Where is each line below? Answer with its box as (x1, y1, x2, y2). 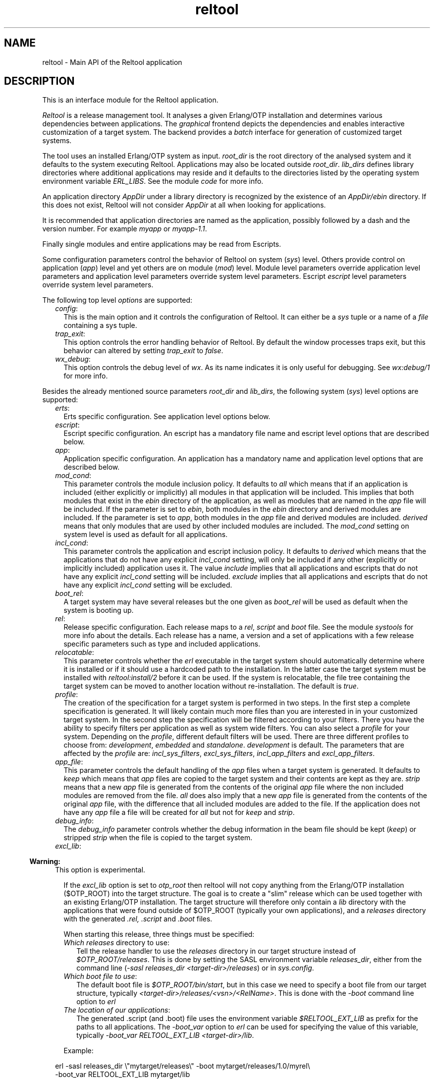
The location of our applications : (63, 1006, 170, 1015)
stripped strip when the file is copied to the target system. (63, 833, 253, 842)
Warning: (29, 857, 60, 866)
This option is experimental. (55, 865, 146, 874)
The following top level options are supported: (42, 296, 193, 305)
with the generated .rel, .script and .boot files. (63, 915, 213, 923)
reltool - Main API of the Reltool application (42, 57, 182, 66)
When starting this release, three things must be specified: (63, 930, 255, 939)
